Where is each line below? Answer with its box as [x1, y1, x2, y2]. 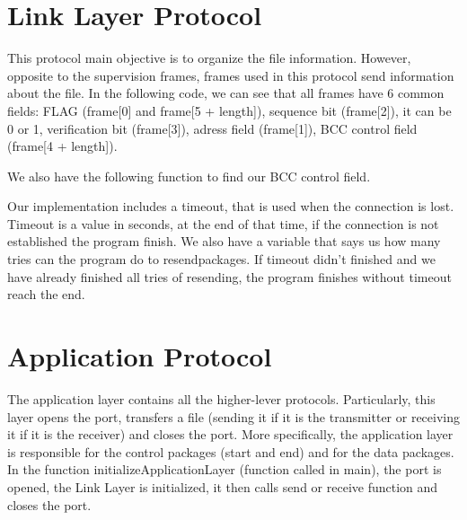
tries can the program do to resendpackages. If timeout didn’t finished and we [7, 250, 436, 269]
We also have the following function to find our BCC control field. [7, 166, 371, 185]
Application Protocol [7, 338, 272, 375]
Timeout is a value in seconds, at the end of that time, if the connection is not [7, 214, 439, 233]
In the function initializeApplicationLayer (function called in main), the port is [7, 460, 442, 479]
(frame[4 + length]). [7, 137, 118, 155]
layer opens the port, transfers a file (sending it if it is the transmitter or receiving [7, 407, 460, 426]
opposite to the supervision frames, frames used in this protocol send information [7, 66, 454, 84]
